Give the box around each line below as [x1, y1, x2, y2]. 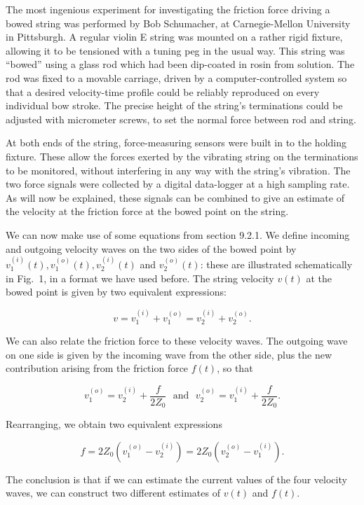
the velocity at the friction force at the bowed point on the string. [6, 204, 289, 219]
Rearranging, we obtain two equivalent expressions [6, 417, 222, 431]
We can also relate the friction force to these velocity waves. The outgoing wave [6, 333, 348, 347]
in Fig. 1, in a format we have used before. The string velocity [6, 270, 274, 285]
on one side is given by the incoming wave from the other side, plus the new [6, 347, 332, 361]
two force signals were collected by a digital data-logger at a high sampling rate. [6, 177, 350, 191]
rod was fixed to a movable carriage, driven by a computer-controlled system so [6, 70, 347, 85]
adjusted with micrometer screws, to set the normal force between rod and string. [6, 111, 356, 126]
